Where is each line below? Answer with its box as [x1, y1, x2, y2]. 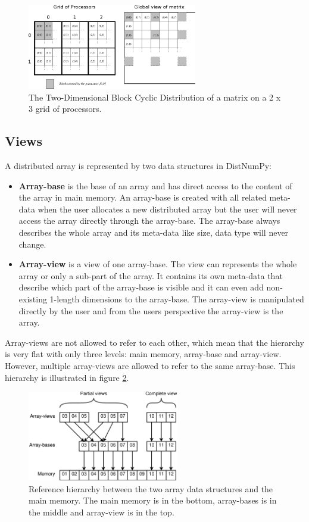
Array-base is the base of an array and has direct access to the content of [18, 179, 292, 192]
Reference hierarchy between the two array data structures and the [29, 482, 273, 495]
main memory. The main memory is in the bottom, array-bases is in [29, 494, 277, 507]
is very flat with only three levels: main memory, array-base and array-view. [5, 348, 282, 360]
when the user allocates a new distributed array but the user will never [38, 202, 297, 215]
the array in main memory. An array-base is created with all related [18, 191, 267, 204]
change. [18, 237, 46, 250]
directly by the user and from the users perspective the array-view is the [18, 304, 283, 317]
